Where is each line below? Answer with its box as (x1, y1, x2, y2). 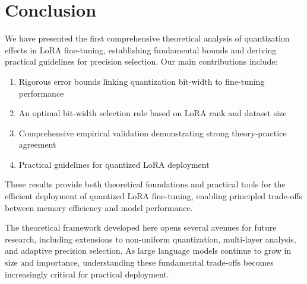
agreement (18, 138, 56, 151)
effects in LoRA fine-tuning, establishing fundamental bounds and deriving (5, 43, 277, 56)
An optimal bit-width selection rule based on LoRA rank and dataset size (18, 107, 287, 119)
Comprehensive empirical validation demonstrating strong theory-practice (18, 126, 287, 139)
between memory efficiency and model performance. (5, 201, 193, 213)
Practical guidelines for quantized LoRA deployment (18, 158, 210, 170)
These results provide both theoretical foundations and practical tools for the (5, 178, 286, 190)
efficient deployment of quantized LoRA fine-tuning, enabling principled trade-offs (5, 190, 303, 202)
